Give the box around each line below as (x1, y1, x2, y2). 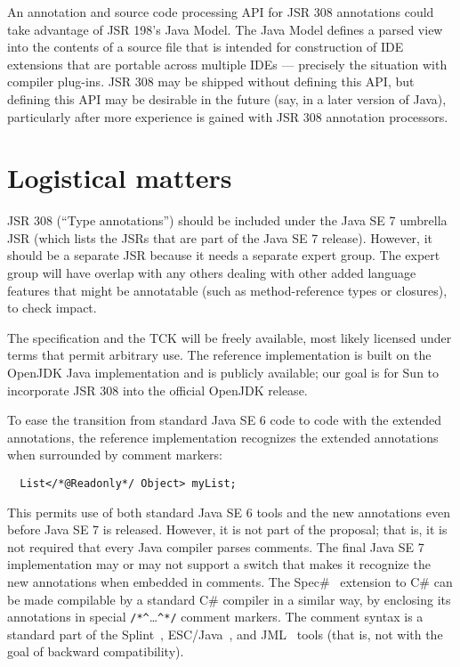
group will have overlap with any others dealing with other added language (7, 264, 416, 282)
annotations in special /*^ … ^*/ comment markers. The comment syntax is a (7, 607, 424, 626)
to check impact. (7, 298, 97, 317)
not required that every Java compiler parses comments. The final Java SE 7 (7, 537, 424, 556)
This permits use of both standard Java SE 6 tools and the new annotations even (7, 502, 450, 521)
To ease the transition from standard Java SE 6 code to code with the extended (7, 411, 441, 429)
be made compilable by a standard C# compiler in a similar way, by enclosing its (7, 590, 451, 608)
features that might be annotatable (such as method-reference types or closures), (7, 281, 448, 299)
